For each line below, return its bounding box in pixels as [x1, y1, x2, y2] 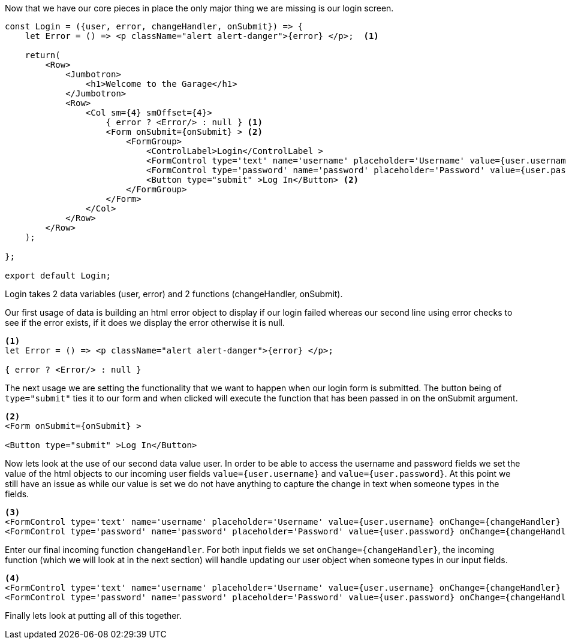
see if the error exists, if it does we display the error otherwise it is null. [5, 318, 285, 328]
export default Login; [5, 271, 112, 280]
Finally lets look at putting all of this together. [5, 610, 182, 621]
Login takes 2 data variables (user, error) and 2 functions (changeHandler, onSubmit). [5, 289, 343, 299]
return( [25, 50, 61, 60]
